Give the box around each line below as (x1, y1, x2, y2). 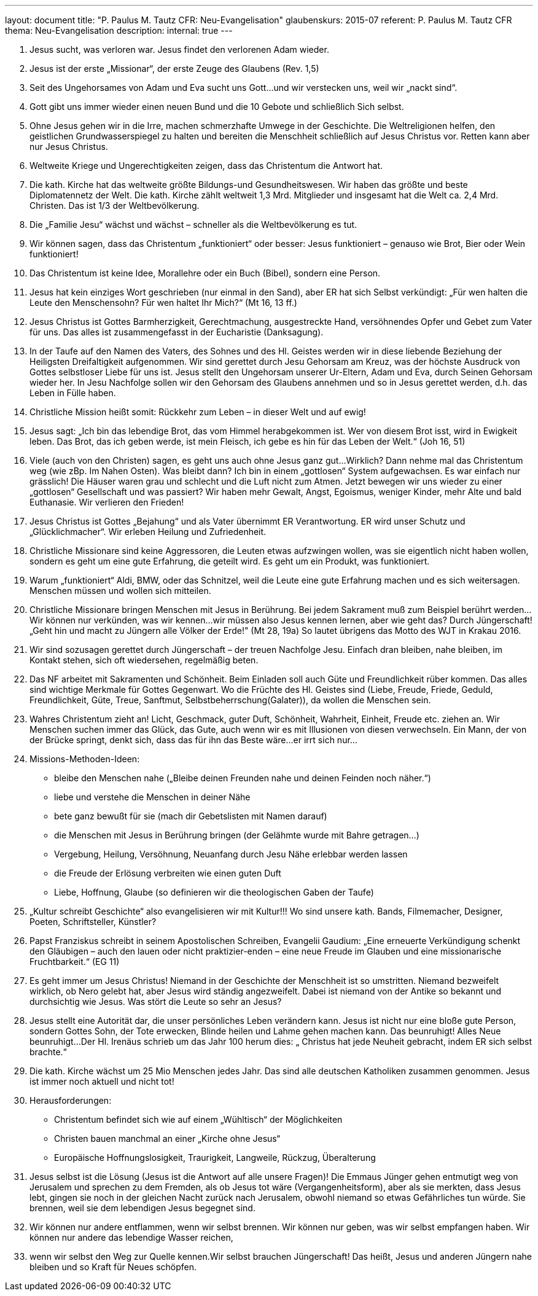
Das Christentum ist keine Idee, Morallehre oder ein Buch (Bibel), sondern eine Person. (29, 268, 381, 278)
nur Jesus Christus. (29, 141, 108, 152)
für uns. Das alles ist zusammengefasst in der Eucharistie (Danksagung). (29, 327, 324, 337)
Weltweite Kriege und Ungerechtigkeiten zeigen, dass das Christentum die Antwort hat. (29, 160, 383, 171)
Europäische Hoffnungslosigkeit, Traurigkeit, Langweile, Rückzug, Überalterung (54, 1152, 376, 1163)
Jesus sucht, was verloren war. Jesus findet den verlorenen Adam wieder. (29, 44, 329, 55)
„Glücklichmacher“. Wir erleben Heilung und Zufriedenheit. (29, 526, 267, 537)
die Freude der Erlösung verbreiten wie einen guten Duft (54, 868, 281, 878)
